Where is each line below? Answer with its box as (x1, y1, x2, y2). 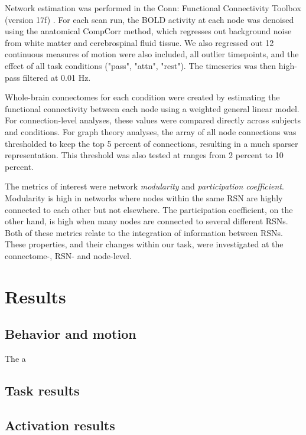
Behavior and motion (5, 325, 136, 343)
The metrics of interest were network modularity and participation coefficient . (5, 180, 284, 192)
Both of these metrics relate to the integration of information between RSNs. (5, 226, 283, 238)
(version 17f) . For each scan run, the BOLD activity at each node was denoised (5, 13, 294, 25)
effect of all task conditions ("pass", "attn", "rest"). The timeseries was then (5, 59, 276, 71)
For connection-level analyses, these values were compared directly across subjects (5, 114, 301, 126)
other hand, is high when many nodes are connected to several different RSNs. (5, 215, 288, 227)
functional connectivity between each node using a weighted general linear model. (5, 102, 300, 115)
